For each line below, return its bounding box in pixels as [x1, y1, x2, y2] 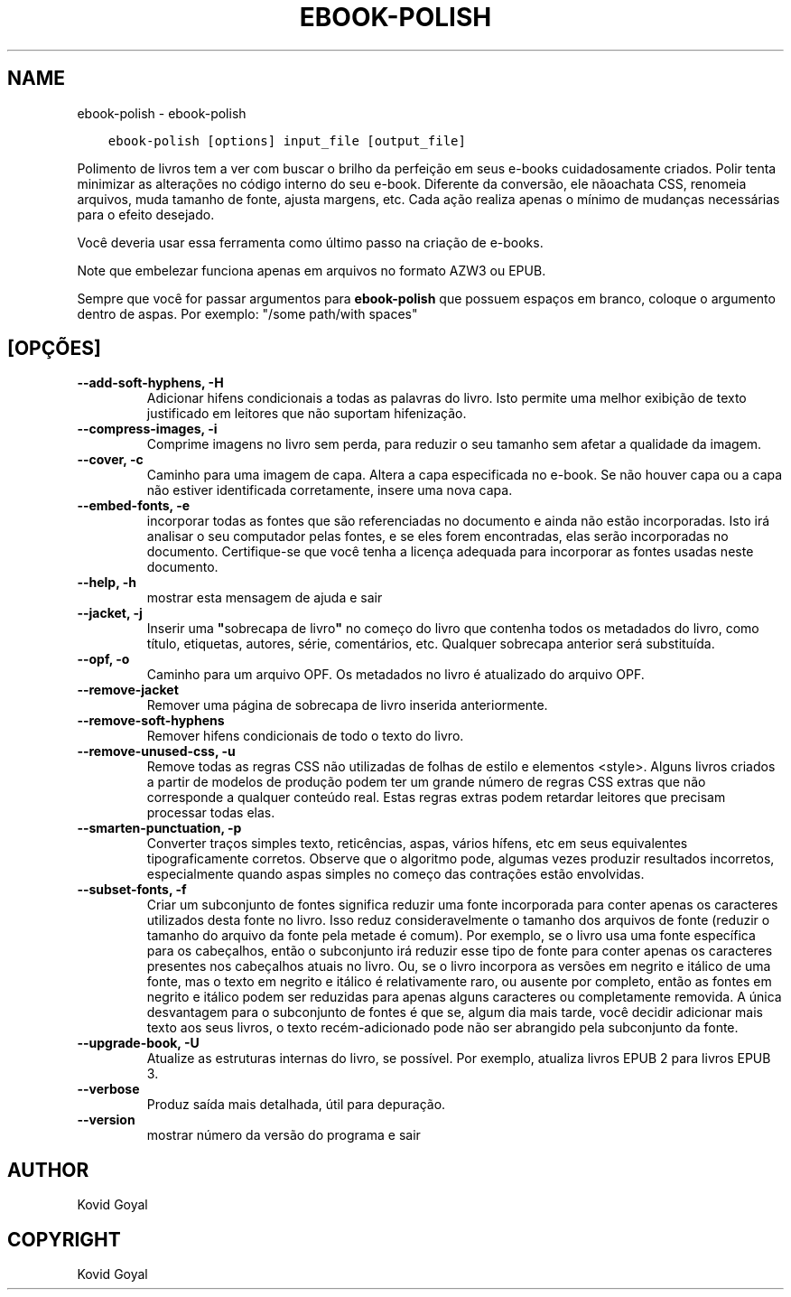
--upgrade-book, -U [77, 1035, 200, 1051]
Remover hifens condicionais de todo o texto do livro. [146, 728, 464, 744]
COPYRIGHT [7, 1227, 121, 1251]
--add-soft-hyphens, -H [77, 375, 224, 391]
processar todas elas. [146, 805, 275, 821]
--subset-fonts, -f [77, 882, 187, 898]
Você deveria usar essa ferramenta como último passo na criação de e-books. [77, 234, 544, 250]
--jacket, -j [77, 605, 143, 621]
